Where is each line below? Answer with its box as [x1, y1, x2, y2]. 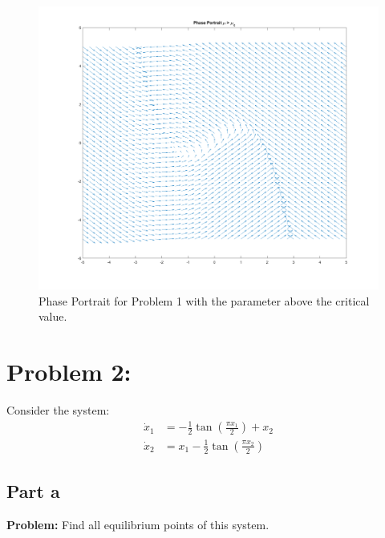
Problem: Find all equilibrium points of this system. [6, 516, 269, 532]
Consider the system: [6, 402, 110, 419]
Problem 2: [6, 355, 132, 388]
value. [38, 308, 67, 325]
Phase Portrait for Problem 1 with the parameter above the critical [38, 292, 370, 309]
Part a [6, 479, 60, 504]
